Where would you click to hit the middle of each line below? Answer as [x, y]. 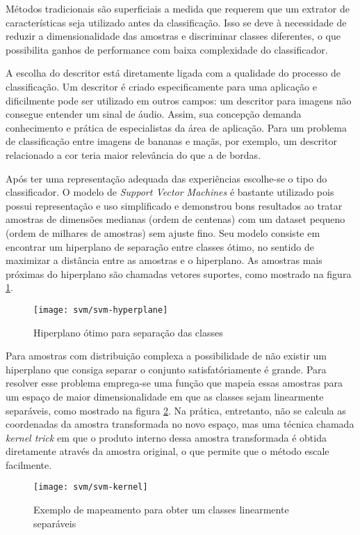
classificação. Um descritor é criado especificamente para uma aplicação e [161, 86]
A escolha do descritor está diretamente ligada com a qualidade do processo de [173, 73]
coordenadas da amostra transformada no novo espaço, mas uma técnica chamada [180, 424]
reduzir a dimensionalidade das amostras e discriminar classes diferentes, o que [173, 36]
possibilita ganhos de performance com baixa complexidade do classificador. [167, 49]
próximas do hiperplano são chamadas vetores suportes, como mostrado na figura [179, 273]
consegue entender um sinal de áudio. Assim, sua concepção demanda [154, 114]
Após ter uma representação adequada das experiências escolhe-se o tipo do [166, 178]
